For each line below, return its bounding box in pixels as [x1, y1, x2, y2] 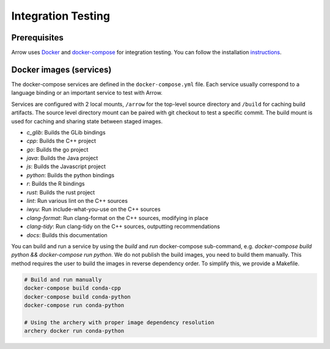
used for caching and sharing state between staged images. [11, 117, 163, 125]
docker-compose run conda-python [24, 301, 125, 309]
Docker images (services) [11, 64, 112, 75]
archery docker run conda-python [24, 328, 125, 334]
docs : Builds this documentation [26, 231, 108, 238]
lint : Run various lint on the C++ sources [26, 197, 128, 205]
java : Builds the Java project [26, 155, 98, 162]
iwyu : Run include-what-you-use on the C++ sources [26, 205, 161, 213]
